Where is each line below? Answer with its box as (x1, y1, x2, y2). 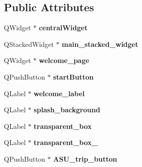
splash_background (34, 104, 100, 115)
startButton (53, 71, 94, 82)
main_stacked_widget (62, 39, 139, 49)
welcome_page (38, 55, 89, 65)
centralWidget (38, 22, 88, 33)
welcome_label (34, 88, 85, 98)
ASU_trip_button (53, 153, 117, 164)
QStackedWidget (4, 39, 54, 49)
